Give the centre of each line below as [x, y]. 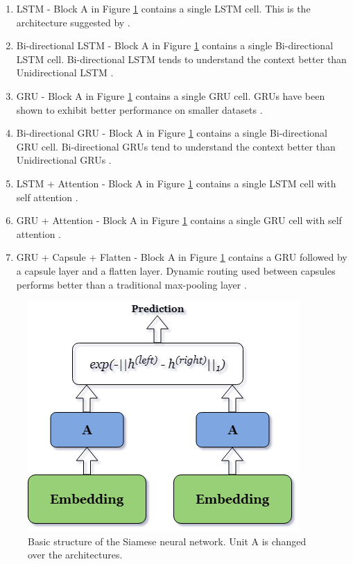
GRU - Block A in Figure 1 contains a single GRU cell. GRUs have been [171, 95]
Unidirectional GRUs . [64, 160]
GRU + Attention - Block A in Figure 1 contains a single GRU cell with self [179, 220]
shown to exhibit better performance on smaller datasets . [139, 109]
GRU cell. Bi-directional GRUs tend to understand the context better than [176, 146]
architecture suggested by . [73, 22]
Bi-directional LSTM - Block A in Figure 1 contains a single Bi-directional [175, 45]
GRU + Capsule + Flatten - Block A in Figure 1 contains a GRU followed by [182, 257]
